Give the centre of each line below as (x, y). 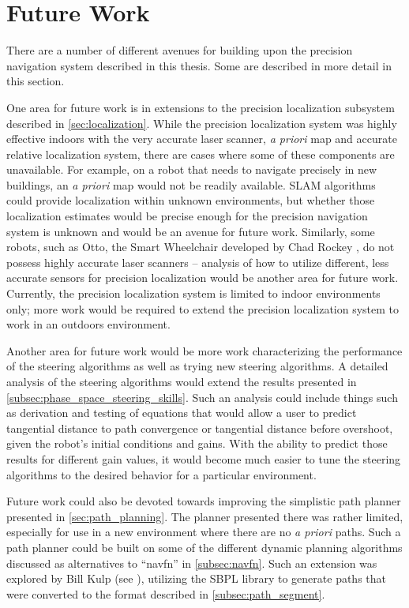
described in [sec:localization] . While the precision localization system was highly (202, 123)
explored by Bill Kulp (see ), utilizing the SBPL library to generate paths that (197, 578)
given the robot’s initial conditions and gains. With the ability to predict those (197, 443)
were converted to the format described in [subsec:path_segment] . (166, 593)
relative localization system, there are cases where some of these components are (201, 154)
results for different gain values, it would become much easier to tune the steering (204, 458)
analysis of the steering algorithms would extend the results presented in (182, 381)
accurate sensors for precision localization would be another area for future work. (203, 278)
